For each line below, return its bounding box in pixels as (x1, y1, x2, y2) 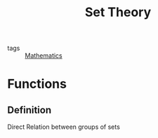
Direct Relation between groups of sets (7, 123, 121, 131)
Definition (7, 103, 51, 116)
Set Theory (84, 4, 152, 20)
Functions (7, 76, 67, 92)
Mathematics (25, 51, 63, 60)
